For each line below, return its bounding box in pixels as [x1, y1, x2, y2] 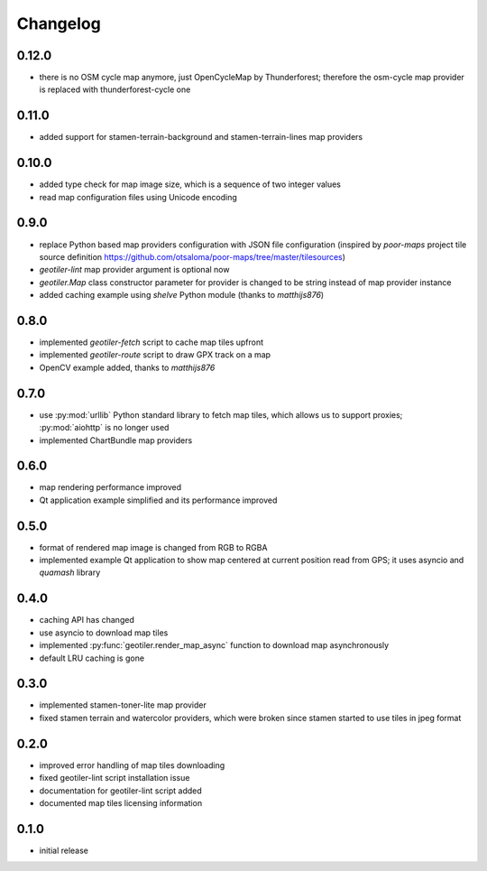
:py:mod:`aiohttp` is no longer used [39, 422, 170, 433]
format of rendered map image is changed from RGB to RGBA [39, 542, 268, 552]
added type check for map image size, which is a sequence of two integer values [39, 179, 342, 190]
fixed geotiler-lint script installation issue [39, 773, 190, 783]
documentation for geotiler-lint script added [39, 785, 202, 796]
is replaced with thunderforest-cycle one [39, 84, 191, 95]
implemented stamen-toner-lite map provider [39, 700, 207, 710]
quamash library [39, 567, 101, 578]
